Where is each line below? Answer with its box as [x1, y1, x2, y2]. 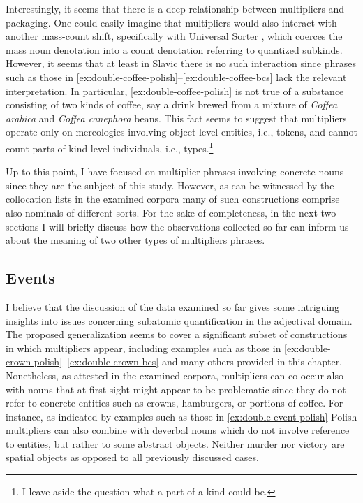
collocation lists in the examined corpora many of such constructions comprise [6, 191, 340, 206]
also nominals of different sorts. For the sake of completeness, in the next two [6, 205, 336, 219]
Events [6, 267, 55, 289]
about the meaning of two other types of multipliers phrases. [6, 233, 265, 247]
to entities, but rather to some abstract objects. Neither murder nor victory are [6, 436, 345, 451]
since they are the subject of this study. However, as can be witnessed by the [6, 177, 334, 192]
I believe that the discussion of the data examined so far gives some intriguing [6, 299, 340, 314]
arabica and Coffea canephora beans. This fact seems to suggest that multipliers [6, 110, 347, 125]
